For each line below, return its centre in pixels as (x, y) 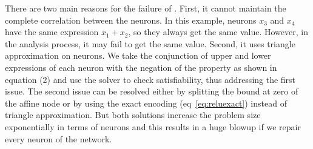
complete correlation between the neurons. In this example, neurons (131, 20)
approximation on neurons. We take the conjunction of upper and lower (138, 55)
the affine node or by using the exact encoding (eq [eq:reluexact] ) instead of (146, 103)
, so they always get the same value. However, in (218, 32)
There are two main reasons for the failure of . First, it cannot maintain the (146, 8)
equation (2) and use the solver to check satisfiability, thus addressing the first (150, 79)
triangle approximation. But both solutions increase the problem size (133, 115)
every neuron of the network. (59, 138)
